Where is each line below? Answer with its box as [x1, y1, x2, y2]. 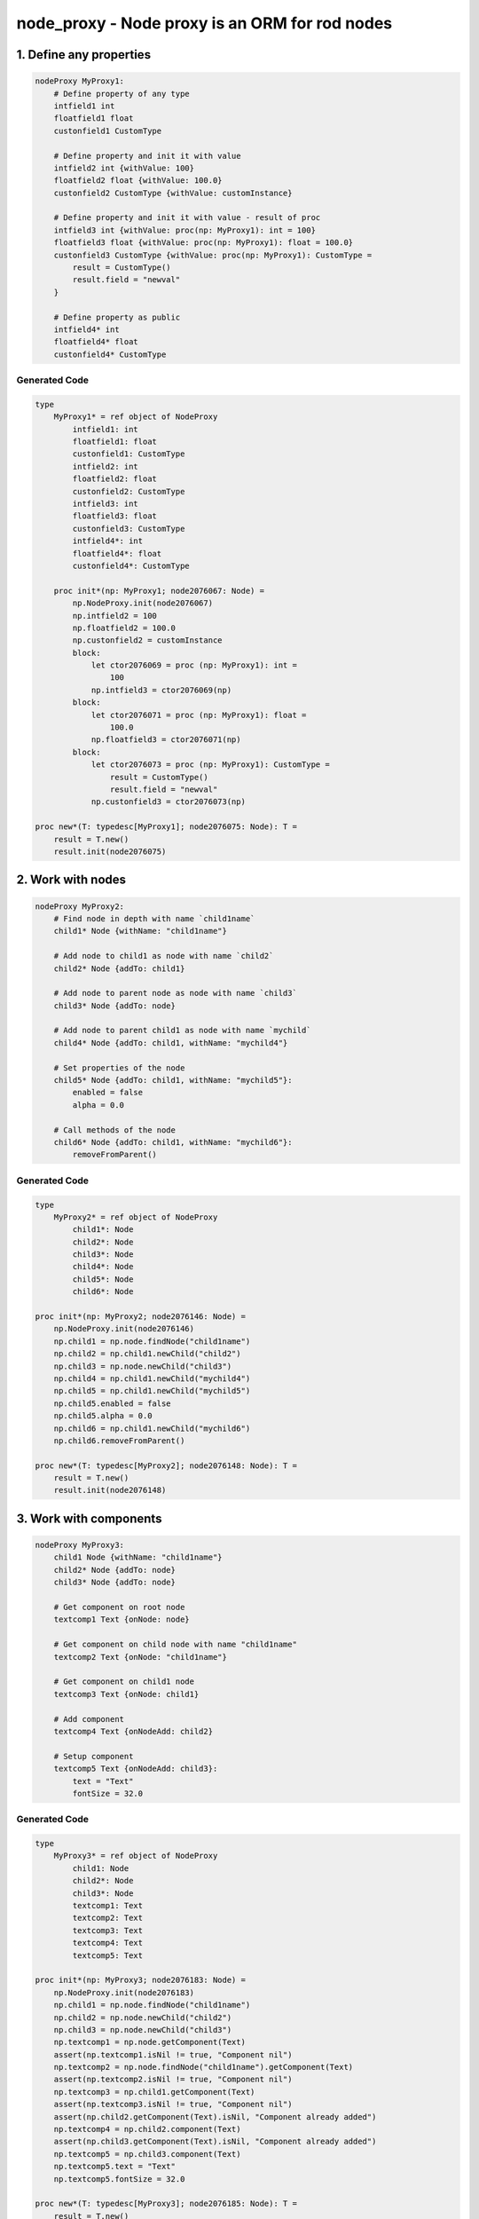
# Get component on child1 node [53, 1677, 195, 1686]
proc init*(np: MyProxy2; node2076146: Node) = [35, 1312, 246, 1322]
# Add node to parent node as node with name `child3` [53, 988, 297, 999]
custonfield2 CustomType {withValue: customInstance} [53, 187, 293, 198]
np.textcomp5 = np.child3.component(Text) [53, 2149, 241, 2159]
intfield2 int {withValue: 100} [53, 162, 195, 173]
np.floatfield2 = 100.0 [72, 622, 177, 633]
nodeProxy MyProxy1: [35, 76, 124, 86]
